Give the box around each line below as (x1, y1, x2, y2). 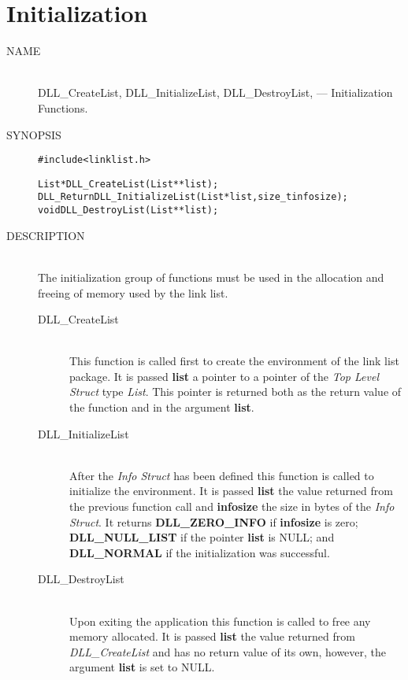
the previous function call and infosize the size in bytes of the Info (69, 498, 395, 515)
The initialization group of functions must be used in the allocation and (38, 268, 384, 285)
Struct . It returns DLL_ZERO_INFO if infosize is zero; (69, 513, 358, 530)
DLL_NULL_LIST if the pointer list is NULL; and (69, 529, 335, 545)
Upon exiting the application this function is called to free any (69, 612, 371, 629)
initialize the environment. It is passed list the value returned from (69, 482, 393, 499)
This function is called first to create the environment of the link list (69, 353, 399, 369)
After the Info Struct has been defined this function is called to (69, 467, 374, 483)
